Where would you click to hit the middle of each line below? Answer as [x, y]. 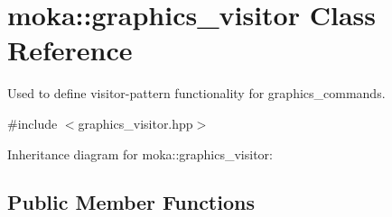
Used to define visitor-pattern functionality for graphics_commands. [196, 93]
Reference [70, 50]
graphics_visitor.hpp [135, 123]
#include [33, 123]
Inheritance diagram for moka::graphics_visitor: [140, 154]
